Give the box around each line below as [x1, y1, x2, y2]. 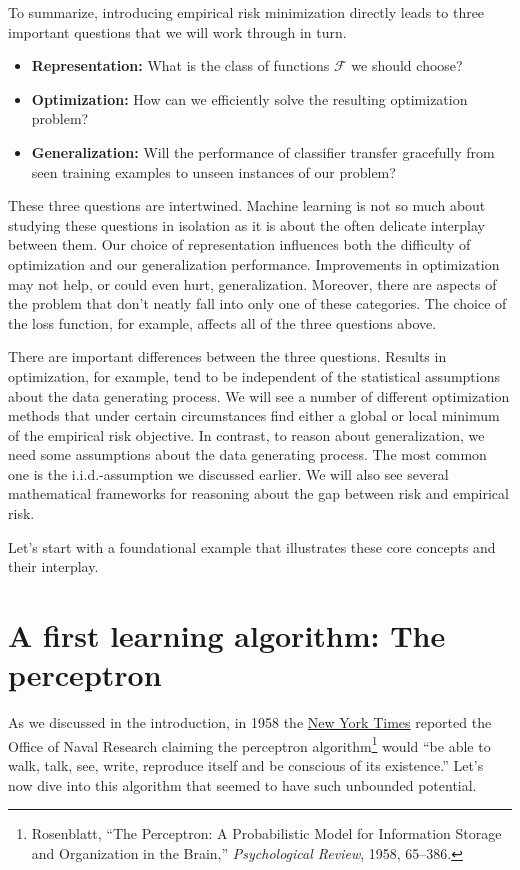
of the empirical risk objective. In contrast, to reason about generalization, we [8, 424, 485, 445]
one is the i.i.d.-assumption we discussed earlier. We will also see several [8, 463, 449, 484]
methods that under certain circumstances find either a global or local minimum [8, 405, 500, 426]
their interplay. [8, 556, 99, 577]
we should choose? [351, 55, 463, 76]
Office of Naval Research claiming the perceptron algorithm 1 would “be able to [8, 732, 491, 756]
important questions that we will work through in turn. [8, 21, 347, 42]
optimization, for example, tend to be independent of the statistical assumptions [8, 365, 501, 386]
